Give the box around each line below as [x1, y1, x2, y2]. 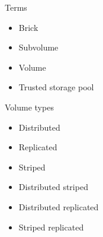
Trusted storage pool [18, 81, 94, 93]
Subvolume [18, 41, 59, 53]
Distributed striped [18, 181, 88, 193]
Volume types [5, 100, 54, 113]
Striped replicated [18, 220, 84, 233]
